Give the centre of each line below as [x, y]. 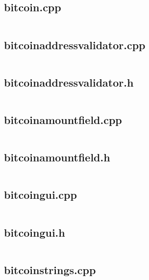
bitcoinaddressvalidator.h [69, 82]
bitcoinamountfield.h [57, 157]
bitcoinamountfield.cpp [63, 120]
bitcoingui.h [35, 232]
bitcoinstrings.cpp [50, 269]
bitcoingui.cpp [40, 195]
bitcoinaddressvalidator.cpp [75, 45]
